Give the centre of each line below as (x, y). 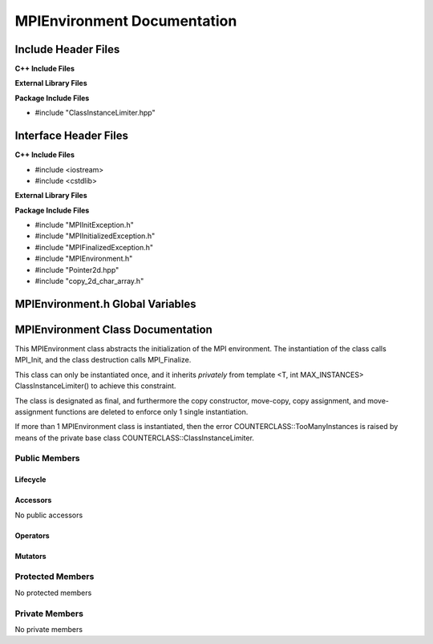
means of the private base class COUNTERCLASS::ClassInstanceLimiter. (134, 438)
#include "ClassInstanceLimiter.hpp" (95, 113)
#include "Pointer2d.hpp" (77, 269)
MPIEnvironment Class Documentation (113, 329)
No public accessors (49, 515)
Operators (32, 535)
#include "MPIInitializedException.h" (95, 236)
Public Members (47, 459)
